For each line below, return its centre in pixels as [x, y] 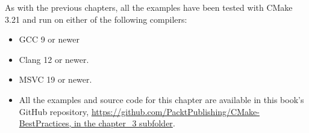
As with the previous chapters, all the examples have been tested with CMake [149, 7]
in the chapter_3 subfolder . [124, 123]
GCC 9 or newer [49, 39]
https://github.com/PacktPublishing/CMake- [175, 111]
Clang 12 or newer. [54, 59]
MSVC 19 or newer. [55, 79]
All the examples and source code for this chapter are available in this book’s [161, 99]
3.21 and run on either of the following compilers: [96, 19]
